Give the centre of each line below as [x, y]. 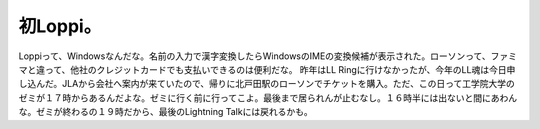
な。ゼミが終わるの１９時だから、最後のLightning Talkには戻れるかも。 [166, 112]
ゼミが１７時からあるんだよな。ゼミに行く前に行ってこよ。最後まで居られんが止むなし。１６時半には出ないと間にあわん [268, 97]
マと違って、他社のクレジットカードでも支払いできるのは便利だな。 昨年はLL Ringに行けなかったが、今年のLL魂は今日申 [267, 69]
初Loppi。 [60, 26]
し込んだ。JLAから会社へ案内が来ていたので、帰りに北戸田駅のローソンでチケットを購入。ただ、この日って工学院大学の [266, 84]
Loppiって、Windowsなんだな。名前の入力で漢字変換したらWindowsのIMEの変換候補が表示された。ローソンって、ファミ [267, 56]
